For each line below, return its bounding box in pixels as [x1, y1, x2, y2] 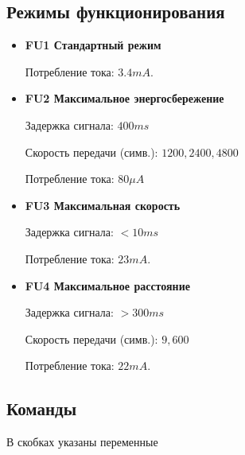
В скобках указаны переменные [6, 434, 158, 450]
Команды [6, 396, 77, 421]
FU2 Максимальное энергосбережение [25, 90, 224, 107]
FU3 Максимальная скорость [25, 196, 181, 213]
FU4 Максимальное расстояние [25, 277, 190, 294]
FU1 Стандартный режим [25, 37, 161, 53]
